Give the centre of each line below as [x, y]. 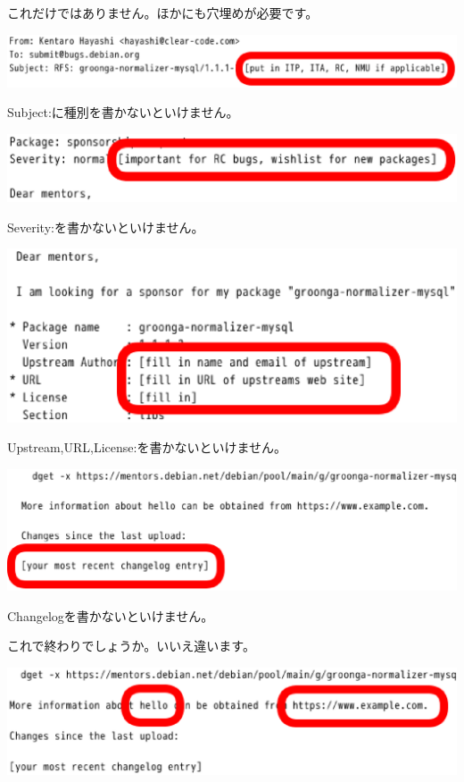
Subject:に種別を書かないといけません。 [123, 112]
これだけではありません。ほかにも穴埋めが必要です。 [163, 13]
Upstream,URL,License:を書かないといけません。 [147, 447]
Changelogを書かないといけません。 [111, 615]
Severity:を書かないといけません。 [106, 227]
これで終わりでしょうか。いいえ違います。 [131, 646]
